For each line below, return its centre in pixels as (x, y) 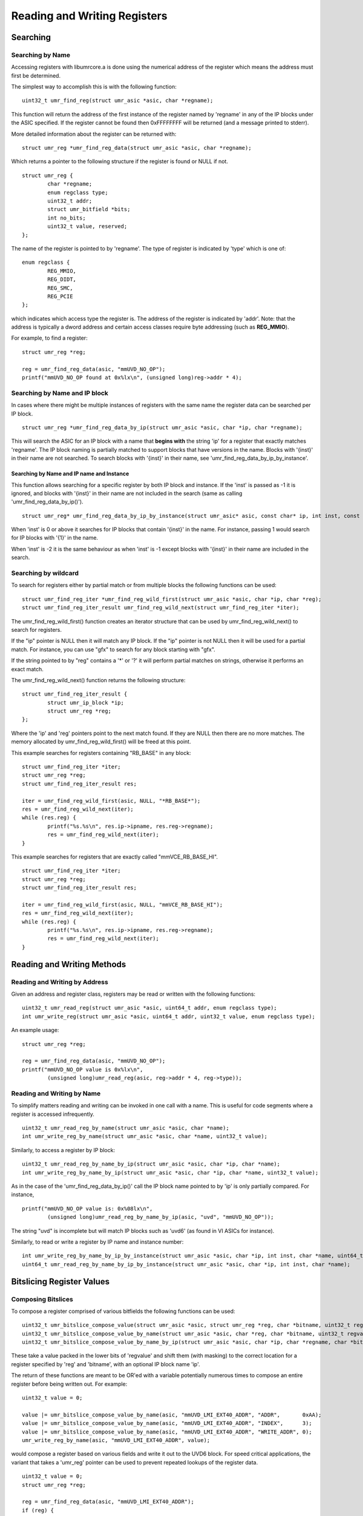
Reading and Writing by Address (60, 982)
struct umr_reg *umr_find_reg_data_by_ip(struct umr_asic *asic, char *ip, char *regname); (162, 427)
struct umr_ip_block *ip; (86, 703)
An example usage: (35, 1030)
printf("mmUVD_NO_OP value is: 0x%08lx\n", (87, 1209)
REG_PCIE (60, 296)
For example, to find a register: (49, 338)
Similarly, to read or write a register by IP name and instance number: (97, 1242)
